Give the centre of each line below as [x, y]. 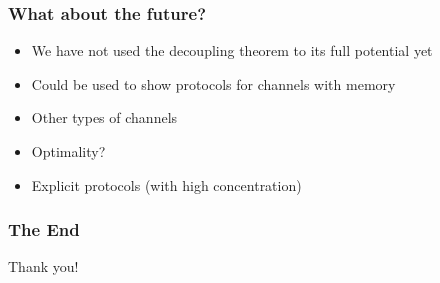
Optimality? [68, 151]
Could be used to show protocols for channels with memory [213, 83]
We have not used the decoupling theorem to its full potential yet [232, 50]
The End [44, 229]
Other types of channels [104, 117]
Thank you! [43, 266]
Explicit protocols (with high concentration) [166, 184]
